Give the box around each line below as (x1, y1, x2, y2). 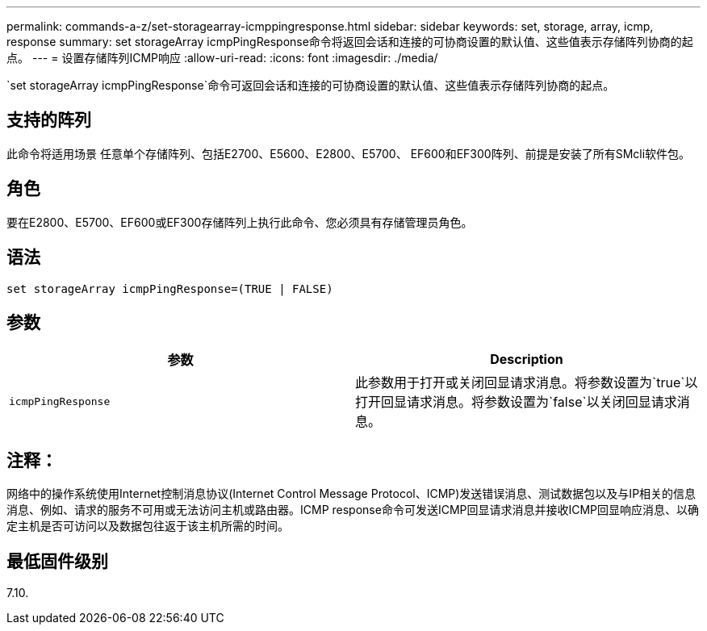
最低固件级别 (6, 550, 108, 571)
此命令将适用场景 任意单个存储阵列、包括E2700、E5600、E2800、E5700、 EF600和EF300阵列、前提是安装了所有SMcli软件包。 (6, 146, 691, 161)
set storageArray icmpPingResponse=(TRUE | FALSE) (6, 282, 333, 295)
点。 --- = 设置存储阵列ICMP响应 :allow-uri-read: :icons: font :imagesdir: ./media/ (6, 51, 438, 65)
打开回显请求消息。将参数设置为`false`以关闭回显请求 (355, 394, 677, 411)
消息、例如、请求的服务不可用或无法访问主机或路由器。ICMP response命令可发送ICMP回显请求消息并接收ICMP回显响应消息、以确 (6, 503, 700, 517)
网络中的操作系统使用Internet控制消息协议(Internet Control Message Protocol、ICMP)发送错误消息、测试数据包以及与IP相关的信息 (6, 487, 697, 501)
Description (490, 351, 563, 368)
